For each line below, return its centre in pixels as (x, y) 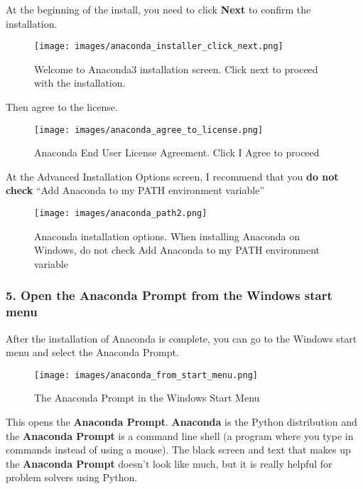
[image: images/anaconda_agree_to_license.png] (149, 130)
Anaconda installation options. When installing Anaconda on (167, 236)
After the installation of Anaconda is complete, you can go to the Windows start (181, 338)
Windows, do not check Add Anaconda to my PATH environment (177, 250)
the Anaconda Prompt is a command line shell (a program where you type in (180, 435)
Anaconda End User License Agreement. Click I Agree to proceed (177, 152)
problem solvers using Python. (72, 477)
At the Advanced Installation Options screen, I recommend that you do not (172, 176)
